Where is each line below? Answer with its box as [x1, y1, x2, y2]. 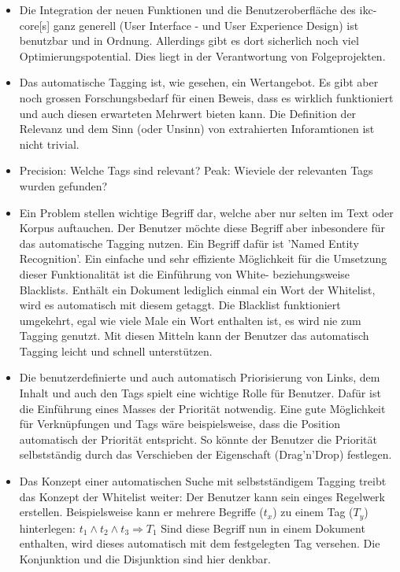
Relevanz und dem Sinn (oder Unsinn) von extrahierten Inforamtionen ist [19, 120, 375, 137]
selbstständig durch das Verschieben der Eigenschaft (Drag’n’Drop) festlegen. [19, 446, 392, 463]
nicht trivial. [19, 135, 80, 152]
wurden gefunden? [19, 177, 108, 194]
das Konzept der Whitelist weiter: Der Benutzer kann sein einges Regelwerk [19, 488, 385, 504]
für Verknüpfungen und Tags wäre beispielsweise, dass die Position [19, 415, 341, 432]
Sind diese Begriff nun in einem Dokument [161, 519, 365, 536]
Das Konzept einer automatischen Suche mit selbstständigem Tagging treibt [19, 473, 387, 489]
